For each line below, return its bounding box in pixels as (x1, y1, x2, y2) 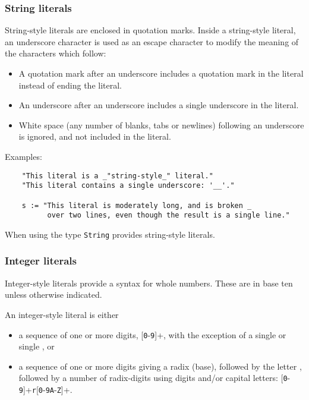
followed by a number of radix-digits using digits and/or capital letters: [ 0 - (18, 371, 291, 384)
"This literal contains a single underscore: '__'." (21, 181, 235, 190)
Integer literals (5, 253, 77, 268)
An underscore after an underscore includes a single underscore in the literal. (18, 99, 299, 111)
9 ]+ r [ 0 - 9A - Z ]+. (18, 383, 72, 395)
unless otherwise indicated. (5, 288, 102, 301)
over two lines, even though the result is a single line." (47, 211, 290, 220)
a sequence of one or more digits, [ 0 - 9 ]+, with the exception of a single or (18, 328, 286, 341)
